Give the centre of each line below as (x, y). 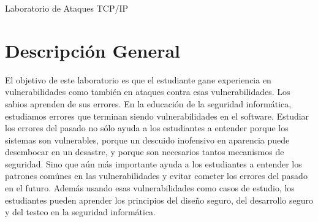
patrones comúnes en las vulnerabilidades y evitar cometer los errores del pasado (156, 176)
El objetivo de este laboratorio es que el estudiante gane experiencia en (138, 79)
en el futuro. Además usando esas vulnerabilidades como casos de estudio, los (150, 188)
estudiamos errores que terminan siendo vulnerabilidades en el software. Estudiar (157, 116)
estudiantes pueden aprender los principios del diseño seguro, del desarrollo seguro (159, 200)
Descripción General (93, 50)
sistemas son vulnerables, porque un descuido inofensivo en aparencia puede (147, 140)
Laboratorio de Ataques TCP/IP (67, 8)
